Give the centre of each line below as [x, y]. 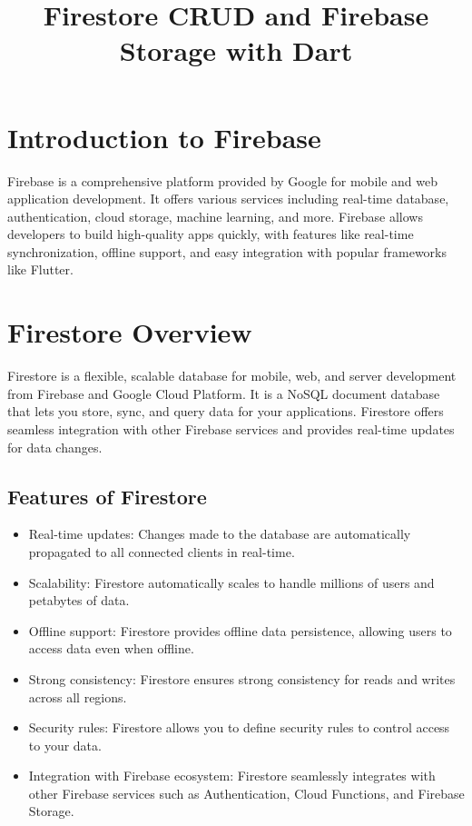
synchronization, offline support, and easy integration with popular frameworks [227, 251]
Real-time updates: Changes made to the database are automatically [220, 534]
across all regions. [78, 697]
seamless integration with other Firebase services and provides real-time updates [231, 428]
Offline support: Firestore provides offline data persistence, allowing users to [240, 630]
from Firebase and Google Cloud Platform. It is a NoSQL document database [224, 393]
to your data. [65, 745]
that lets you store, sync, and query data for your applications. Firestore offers [226, 411]
